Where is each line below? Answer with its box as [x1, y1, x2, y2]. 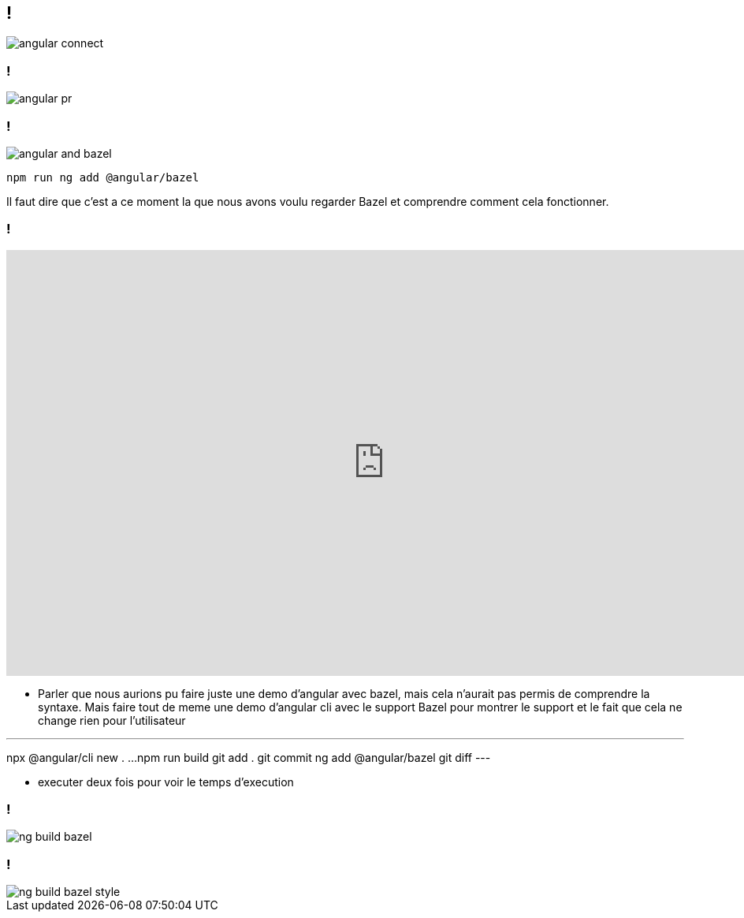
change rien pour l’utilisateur [38, 713, 186, 727]
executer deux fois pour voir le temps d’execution [38, 774, 294, 789]
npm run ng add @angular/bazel [6, 170, 199, 184]
